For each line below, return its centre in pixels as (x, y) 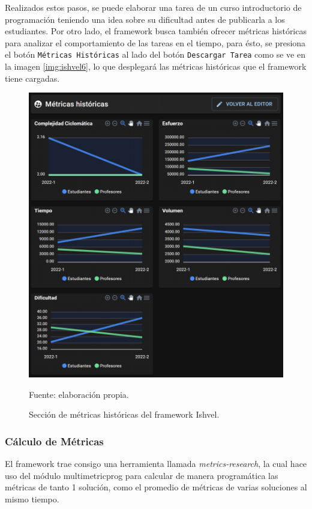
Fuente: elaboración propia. (79, 394)
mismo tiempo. (32, 498)
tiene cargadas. (32, 78)
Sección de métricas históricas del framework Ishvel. (124, 414)
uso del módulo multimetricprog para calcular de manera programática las (142, 475)
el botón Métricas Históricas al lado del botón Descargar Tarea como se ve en (155, 54)
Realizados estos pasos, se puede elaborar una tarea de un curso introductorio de (153, 7)
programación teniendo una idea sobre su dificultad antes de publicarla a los (145, 19)
